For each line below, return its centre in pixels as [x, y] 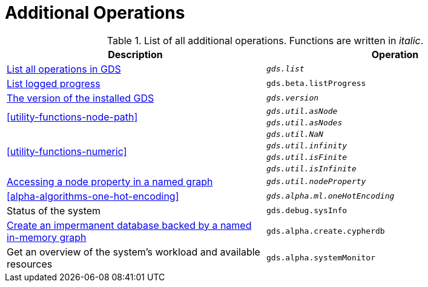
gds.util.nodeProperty [316, 182]
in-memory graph [47, 237]
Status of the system [54, 210]
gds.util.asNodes [305, 122]
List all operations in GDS [64, 69]
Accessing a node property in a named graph [110, 181]
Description [135, 54]
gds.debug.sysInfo [307, 211]
